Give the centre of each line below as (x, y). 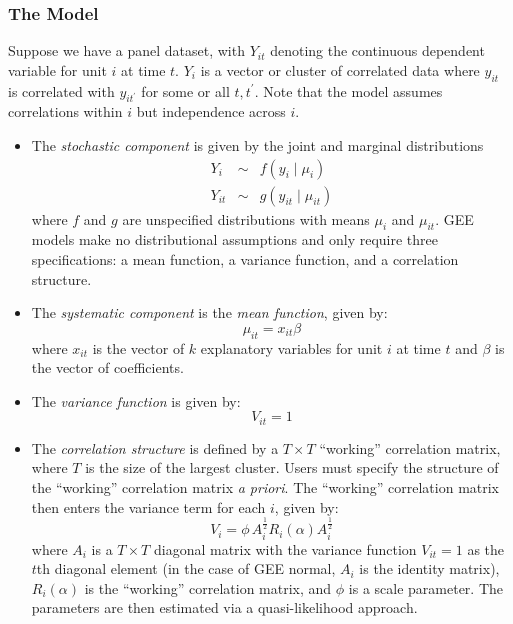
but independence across (211, 111)
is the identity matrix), (429, 568)
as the (486, 548)
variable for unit (57, 69)
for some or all (185, 90)
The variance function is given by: (136, 400)
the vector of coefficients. (107, 367)
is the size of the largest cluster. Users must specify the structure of (292, 467)
